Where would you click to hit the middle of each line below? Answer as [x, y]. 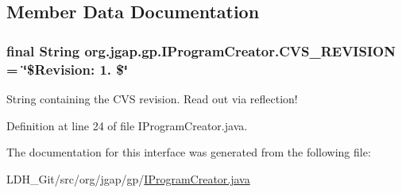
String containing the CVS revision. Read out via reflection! [152, 98]
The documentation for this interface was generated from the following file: [189, 152]
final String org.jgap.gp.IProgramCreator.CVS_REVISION [201, 50]
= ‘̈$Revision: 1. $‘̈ [67, 69]
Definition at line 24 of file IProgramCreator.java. [127, 125]
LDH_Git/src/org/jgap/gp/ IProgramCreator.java [128, 178]
